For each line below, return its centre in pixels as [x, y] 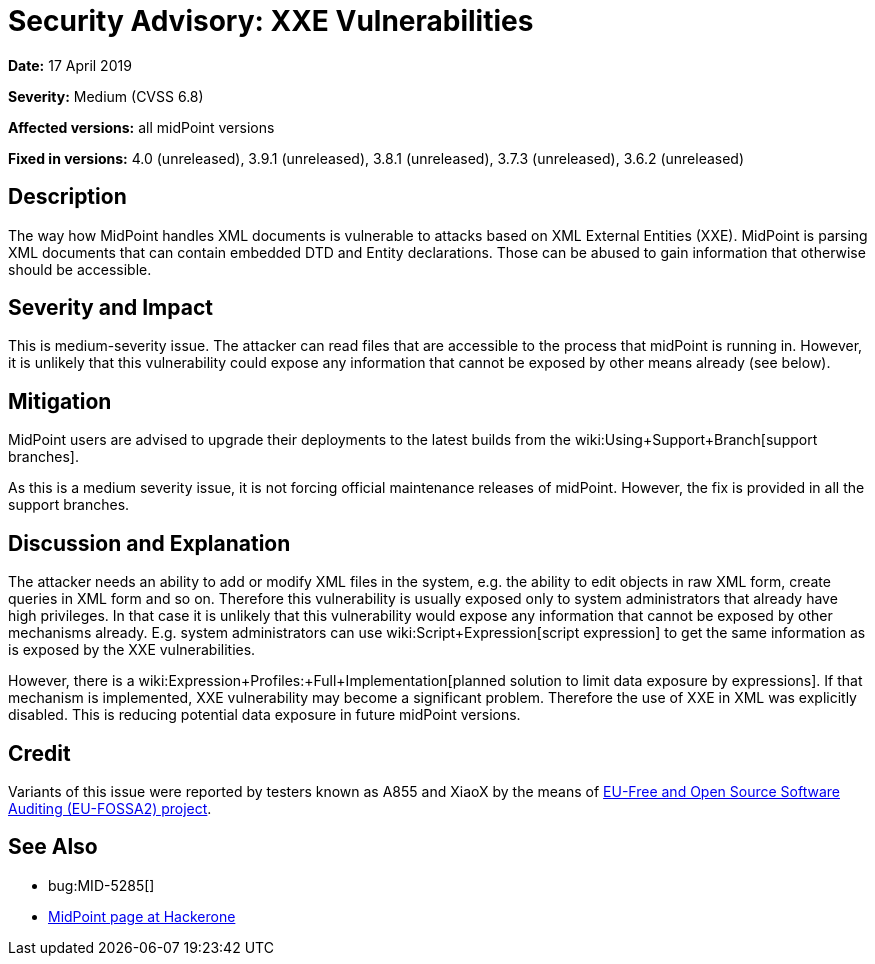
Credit [39, 753]
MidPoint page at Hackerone [142, 916]
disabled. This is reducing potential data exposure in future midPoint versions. [264, 715]
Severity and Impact [110, 308]
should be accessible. [80, 269]
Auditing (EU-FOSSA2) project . [110, 808]
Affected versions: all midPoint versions [141, 127]
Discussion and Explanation [149, 543]
